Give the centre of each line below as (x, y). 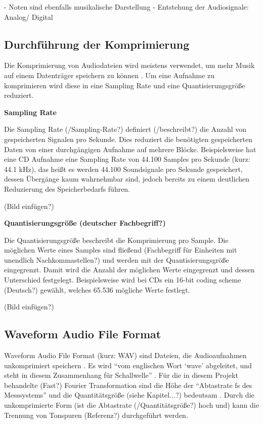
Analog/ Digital (29, 16)
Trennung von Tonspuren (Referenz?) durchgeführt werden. (96, 415)
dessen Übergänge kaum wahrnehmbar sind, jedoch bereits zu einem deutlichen (127, 179)
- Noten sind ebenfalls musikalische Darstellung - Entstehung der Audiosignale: (126, 7)
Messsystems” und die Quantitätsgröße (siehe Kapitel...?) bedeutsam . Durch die (129, 395)
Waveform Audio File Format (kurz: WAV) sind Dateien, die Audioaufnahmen (125, 355)
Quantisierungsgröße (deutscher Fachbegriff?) (85, 223)
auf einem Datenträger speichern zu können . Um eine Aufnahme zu (109, 75)
